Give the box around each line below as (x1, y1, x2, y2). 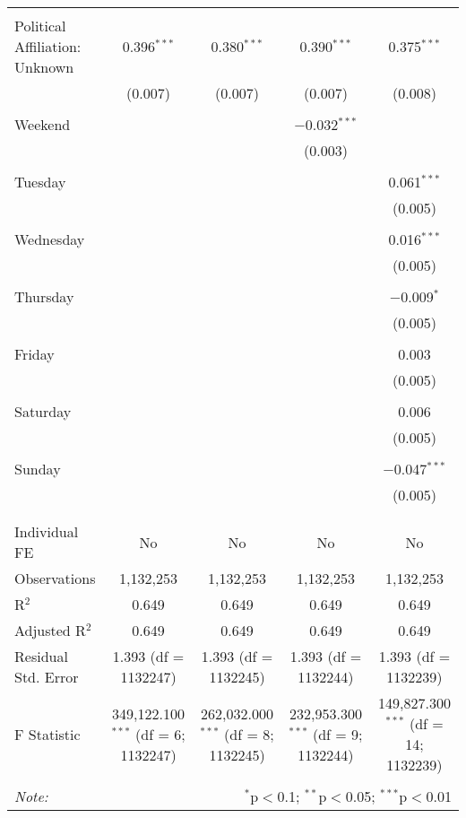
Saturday (14, 401, 72, 422)
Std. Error (14, 666, 79, 687)
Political (14, 15, 66, 36)
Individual (14, 521, 79, 542)
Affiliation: (14, 36, 82, 57)
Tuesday (14, 171, 66, 192)
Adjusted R (14, 620, 86, 640)
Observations (14, 568, 96, 588)
